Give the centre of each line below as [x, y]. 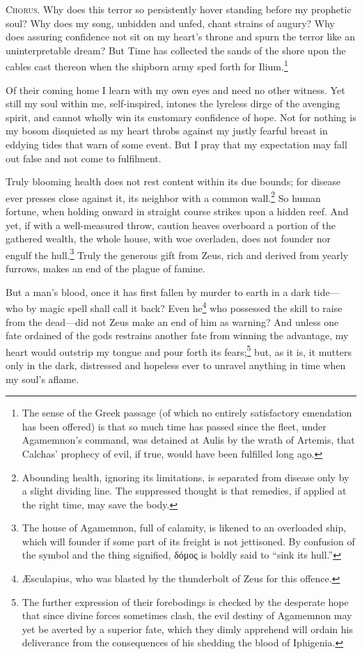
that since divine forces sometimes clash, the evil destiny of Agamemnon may [187, 615]
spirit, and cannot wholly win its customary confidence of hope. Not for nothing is [181, 117]
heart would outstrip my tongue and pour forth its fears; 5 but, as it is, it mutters [179, 350]
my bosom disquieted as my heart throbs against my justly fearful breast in [167, 131]
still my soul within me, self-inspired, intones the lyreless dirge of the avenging [173, 103]
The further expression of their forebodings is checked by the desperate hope [185, 601]
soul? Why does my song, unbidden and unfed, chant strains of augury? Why [171, 23]
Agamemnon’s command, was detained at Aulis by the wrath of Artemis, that [188, 440]
